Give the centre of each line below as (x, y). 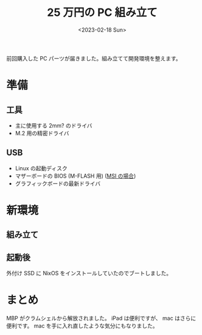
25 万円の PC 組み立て (102, 13)
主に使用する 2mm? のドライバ (54, 125)
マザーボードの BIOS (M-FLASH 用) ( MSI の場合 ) (75, 176)
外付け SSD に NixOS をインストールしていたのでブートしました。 (89, 273)
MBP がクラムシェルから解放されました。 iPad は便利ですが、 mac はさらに (101, 319)
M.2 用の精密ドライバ (42, 133)
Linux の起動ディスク (41, 168)
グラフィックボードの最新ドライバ (58, 183)
